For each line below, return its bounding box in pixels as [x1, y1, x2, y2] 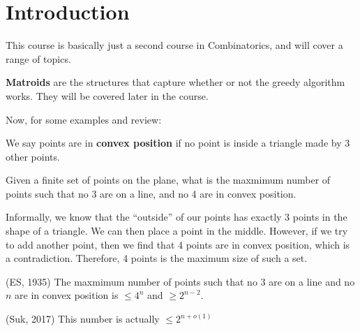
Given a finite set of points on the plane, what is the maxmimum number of [6, 172, 331, 187]
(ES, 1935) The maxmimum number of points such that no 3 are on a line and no [6, 274, 355, 288]
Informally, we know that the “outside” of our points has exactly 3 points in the [6, 209, 347, 224]
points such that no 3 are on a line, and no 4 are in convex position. [6, 186, 297, 200]
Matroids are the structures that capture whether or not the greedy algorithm [6, 75, 345, 89]
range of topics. [6, 51, 71, 66]
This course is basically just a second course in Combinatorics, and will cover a [6, 38, 343, 52]
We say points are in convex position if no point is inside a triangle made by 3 [6, 135, 350, 150]
